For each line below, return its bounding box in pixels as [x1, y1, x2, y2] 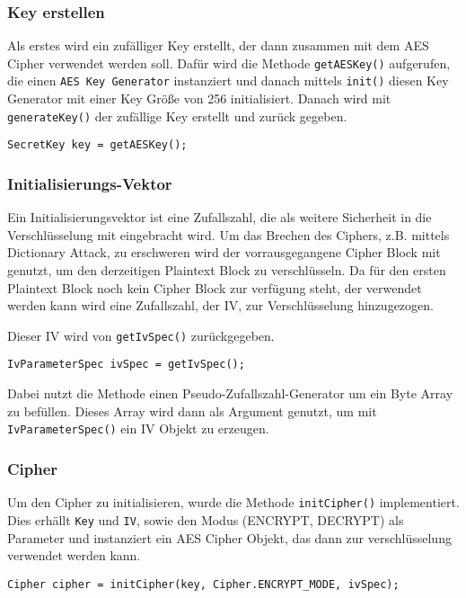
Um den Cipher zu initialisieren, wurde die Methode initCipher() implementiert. [7, 493, 460, 512]
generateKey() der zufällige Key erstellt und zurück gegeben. [7, 106, 347, 125]
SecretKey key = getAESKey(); [7, 138, 188, 152]
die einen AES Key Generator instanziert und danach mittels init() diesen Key [7, 71, 449, 90]
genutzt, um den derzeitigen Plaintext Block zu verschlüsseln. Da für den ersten [7, 261, 446, 280]
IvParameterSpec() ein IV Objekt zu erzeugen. [7, 419, 269, 438]
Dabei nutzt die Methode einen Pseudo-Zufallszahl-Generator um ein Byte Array [7, 384, 453, 403]
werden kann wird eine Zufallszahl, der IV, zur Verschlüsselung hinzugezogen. [7, 296, 434, 315]
